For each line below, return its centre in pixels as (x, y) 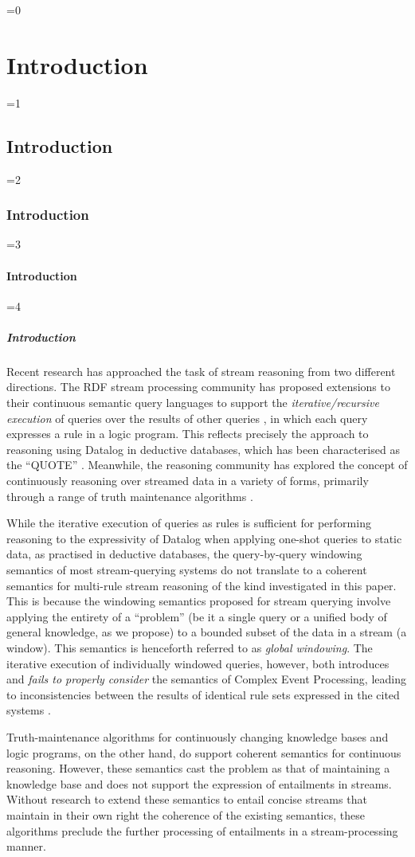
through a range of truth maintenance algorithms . (130, 496)
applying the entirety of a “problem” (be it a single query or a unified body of (197, 616)
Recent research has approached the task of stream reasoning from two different (201, 371)
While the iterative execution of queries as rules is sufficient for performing (189, 523)
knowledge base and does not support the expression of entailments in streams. (199, 783)
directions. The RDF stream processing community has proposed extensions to (198, 387)
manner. (26, 846)
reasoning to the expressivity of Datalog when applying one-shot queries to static (204, 538)
